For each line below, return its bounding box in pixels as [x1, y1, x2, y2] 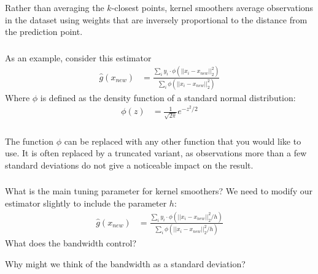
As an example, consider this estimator [5, 51, 152, 64]
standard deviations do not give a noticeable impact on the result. [5, 158, 254, 171]
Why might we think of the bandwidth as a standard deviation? [5, 257, 246, 270]
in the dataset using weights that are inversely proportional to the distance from [5, 13, 308, 26]
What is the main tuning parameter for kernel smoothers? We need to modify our [5, 185, 312, 197]
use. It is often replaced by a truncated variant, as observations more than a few [5, 147, 307, 159]
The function [5, 134, 53, 147]
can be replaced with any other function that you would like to [64, 134, 301, 147]
